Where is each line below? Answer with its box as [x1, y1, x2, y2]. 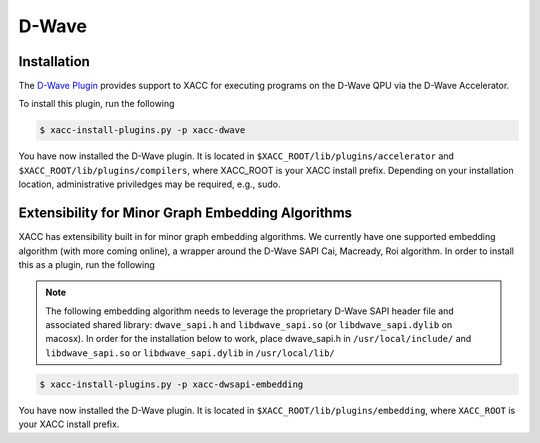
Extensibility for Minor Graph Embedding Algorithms [18, 205, 353, 222]
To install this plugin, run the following [18, 98, 175, 110]
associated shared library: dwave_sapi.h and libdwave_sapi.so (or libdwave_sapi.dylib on [45, 319, 453, 331]
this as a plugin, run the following [18, 258, 155, 270]
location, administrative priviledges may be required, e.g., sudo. [18, 178, 281, 190]
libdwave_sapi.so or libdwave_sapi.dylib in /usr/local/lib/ [45, 346, 335, 359]
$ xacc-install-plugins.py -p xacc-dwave [39, 125, 246, 136]
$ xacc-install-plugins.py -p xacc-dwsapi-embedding [39, 378, 304, 390]
